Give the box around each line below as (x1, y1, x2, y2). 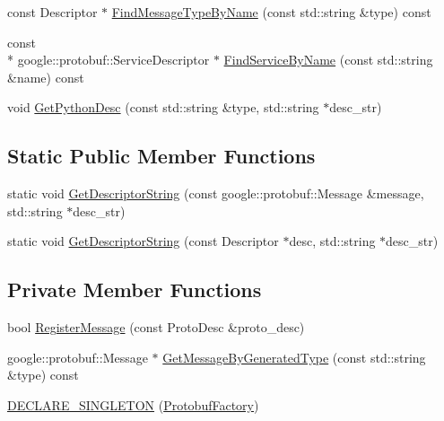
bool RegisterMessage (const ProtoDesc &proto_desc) (7, 318, 305, 337)
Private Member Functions (7, 276, 262, 303)
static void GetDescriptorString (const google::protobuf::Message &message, (7, 184, 424, 203)
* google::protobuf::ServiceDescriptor (7, 50, 210, 69)
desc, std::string (289, 232, 376, 250)
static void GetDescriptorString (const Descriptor (7, 232, 279, 250)
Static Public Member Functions (7, 142, 316, 170)
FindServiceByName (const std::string (223, 50, 433, 69)
